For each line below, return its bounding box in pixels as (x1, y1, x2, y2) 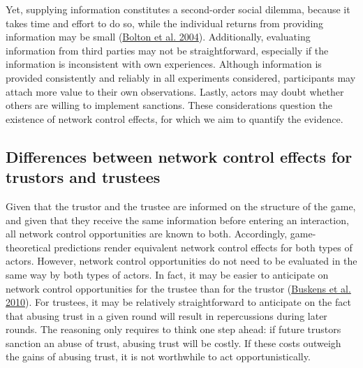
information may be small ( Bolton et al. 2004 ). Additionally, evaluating (6, 29, 311, 44)
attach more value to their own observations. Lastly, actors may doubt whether (6, 84, 344, 98)
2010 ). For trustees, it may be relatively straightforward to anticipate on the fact (6, 295, 351, 309)
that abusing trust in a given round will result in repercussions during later (6, 308, 327, 323)
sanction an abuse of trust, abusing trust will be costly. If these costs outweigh (6, 335, 341, 350)
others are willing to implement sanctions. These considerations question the (6, 98, 333, 112)
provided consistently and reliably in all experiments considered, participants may (6, 70, 356, 84)
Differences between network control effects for (6, 145, 353, 167)
